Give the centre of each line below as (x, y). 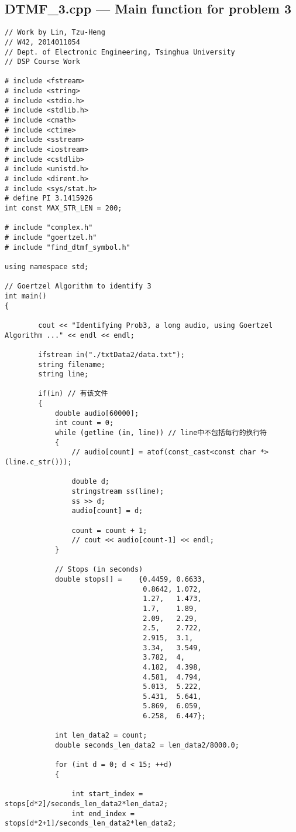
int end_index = (103, 814)
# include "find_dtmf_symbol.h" (68, 247)
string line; (63, 374)
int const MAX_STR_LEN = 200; (63, 208)
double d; (90, 482)
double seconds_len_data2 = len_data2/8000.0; (147, 746)
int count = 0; (84, 423)
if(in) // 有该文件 (73, 394)
